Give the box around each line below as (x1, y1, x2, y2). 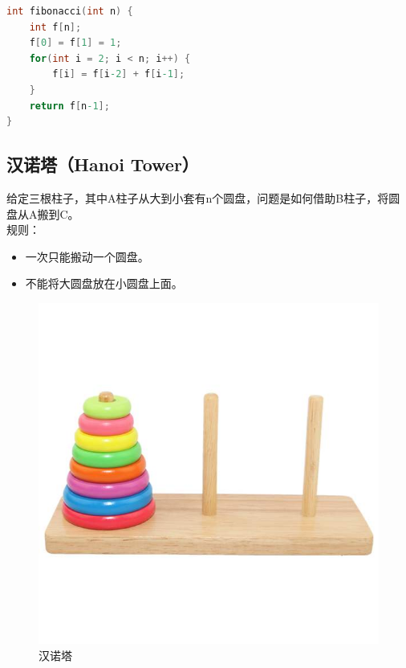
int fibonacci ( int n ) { (6, 6, 133, 17)
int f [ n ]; (29, 21, 82, 33)
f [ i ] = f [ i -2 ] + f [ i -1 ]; (52, 68, 185, 80)
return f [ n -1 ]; (29, 100, 110, 112)
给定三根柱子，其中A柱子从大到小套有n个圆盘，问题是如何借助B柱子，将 (6, 189, 389, 206)
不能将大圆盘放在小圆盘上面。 (25, 275, 183, 292)
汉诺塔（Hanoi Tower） (6, 152, 199, 177)
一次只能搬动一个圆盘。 (25, 248, 149, 264)
